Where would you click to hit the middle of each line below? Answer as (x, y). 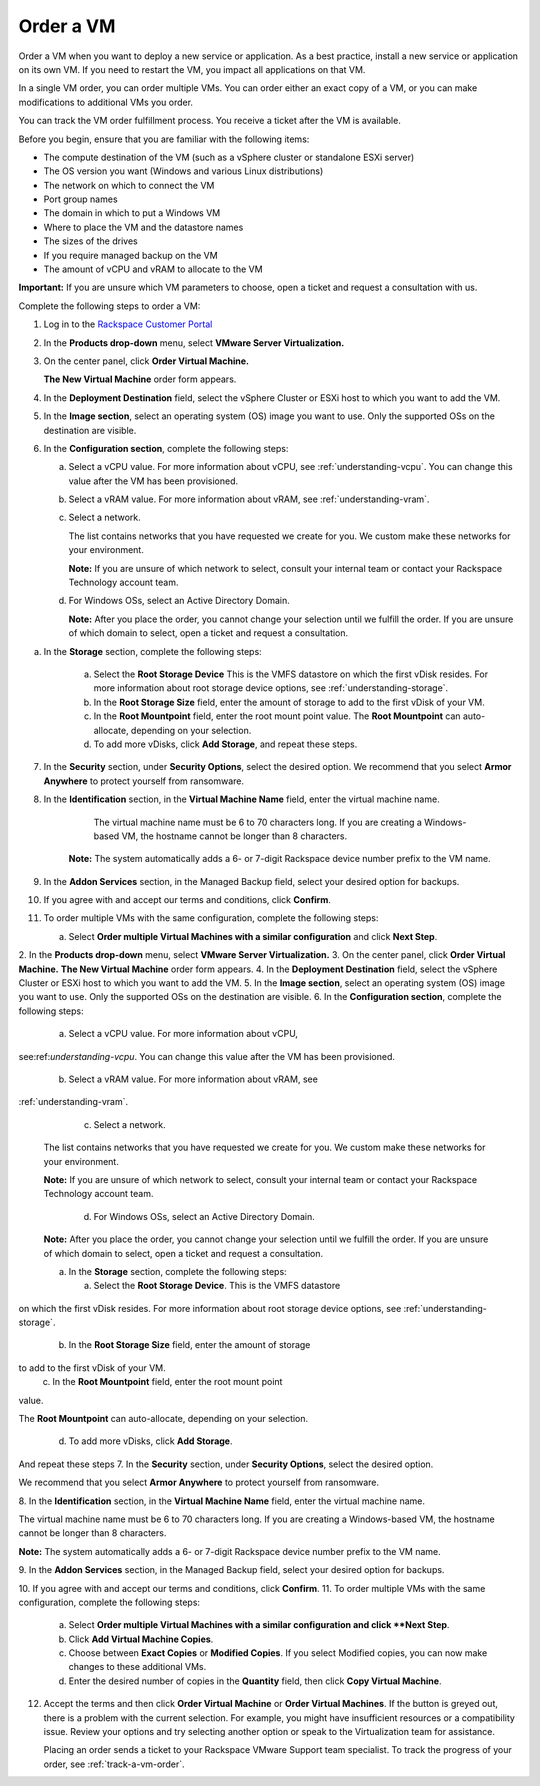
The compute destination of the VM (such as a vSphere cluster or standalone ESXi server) (229, 157)
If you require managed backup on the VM (131, 255)
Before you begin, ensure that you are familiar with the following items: (164, 139)
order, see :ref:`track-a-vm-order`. (114, 1764)
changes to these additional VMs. (137, 1667)
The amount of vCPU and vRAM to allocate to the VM (153, 269)
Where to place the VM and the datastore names (143, 227)
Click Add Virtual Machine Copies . (141, 1639)
